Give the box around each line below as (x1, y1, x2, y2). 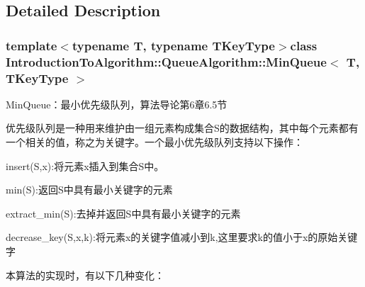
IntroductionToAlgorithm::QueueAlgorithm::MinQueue (6, 52, 327, 70)
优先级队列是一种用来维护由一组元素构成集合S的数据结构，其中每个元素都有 (6, 120, 359, 135)
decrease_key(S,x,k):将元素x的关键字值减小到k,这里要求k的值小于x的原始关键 (6, 230, 358, 244)
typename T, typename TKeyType (72, 36, 275, 54)
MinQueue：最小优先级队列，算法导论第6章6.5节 (6, 96, 228, 111)
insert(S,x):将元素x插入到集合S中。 (6, 158, 164, 173)
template (6, 36, 57, 54)
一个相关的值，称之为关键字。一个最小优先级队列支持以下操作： (6, 135, 303, 150)
